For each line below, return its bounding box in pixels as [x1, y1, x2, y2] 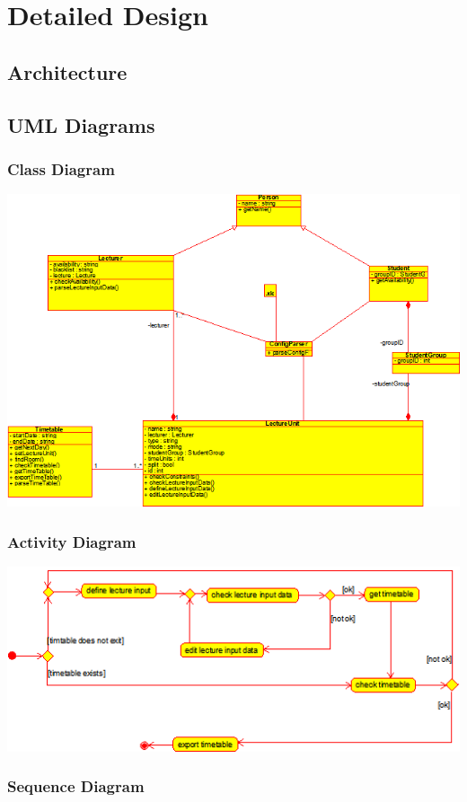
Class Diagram [7, 157, 115, 180]
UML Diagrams [7, 110, 155, 138]
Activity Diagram [7, 530, 137, 552]
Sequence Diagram [7, 775, 145, 798]
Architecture [7, 57, 128, 85]
